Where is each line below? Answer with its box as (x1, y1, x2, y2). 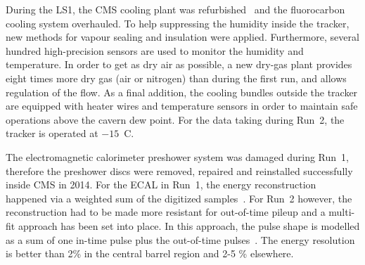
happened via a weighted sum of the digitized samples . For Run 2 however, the (6, 190, 352, 205)
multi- (328, 205, 355, 219)
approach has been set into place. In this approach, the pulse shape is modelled (18, 218, 360, 233)
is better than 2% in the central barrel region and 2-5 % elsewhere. (6, 246, 294, 261)
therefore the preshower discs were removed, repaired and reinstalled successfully (6, 163, 353, 178)
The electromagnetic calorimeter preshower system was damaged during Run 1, (6, 149, 349, 164)
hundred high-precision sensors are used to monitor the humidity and (6, 43, 304, 58)
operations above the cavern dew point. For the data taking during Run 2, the (6, 112, 345, 127)
